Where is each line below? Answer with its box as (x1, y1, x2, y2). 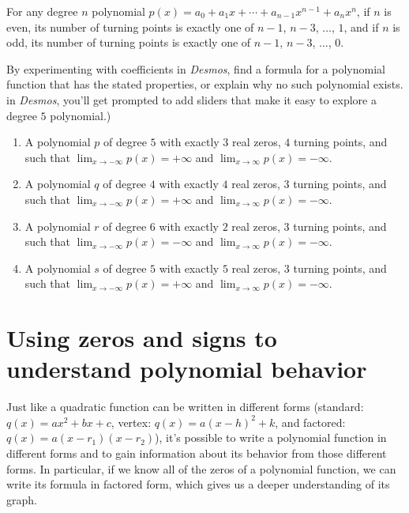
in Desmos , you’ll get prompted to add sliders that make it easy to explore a (6, 91, 377, 108)
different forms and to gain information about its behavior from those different (6, 445, 387, 461)
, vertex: (111, 413, 152, 430)
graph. (6, 491, 37, 507)
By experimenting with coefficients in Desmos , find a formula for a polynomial (6, 60, 385, 77)
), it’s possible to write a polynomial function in (155, 429, 387, 446)
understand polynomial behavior (6, 353, 367, 385)
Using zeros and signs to (6, 322, 277, 354)
